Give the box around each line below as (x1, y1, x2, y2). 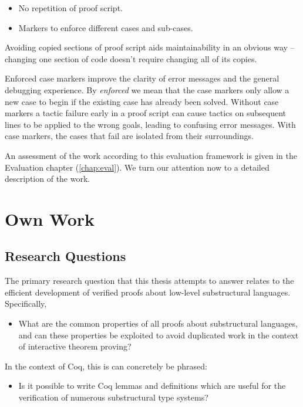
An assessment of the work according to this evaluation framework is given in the (5, 149, 297, 161)
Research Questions (5, 247, 126, 265)
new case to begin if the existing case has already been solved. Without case (5, 95, 279, 107)
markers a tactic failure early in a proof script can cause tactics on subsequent (5, 107, 286, 119)
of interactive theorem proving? (18, 340, 132, 352)
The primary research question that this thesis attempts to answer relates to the (5, 274, 294, 287)
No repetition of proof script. (18, 2, 123, 13)
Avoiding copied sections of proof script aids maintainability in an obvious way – (5, 41, 295, 53)
